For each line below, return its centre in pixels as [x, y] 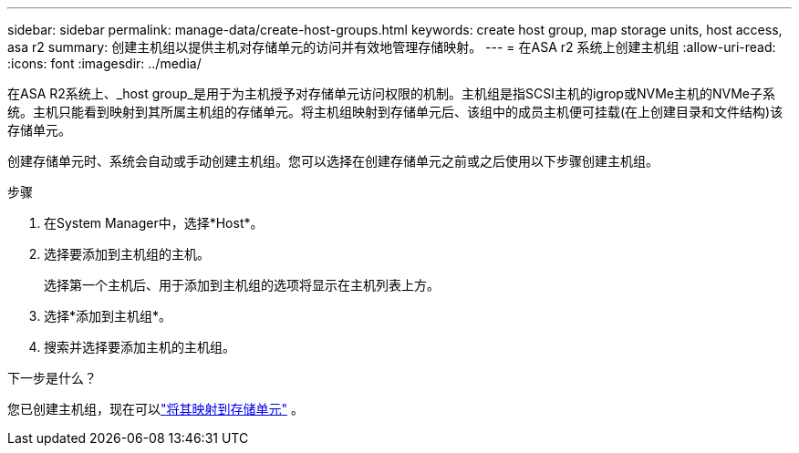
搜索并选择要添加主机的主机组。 [140, 347]
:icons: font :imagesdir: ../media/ [104, 63]
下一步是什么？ [52, 378]
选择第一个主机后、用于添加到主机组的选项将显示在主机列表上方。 [242, 285]
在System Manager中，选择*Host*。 [154, 223]
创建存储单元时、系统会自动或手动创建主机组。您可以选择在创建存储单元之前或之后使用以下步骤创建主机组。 [333, 161]
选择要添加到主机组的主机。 [127, 254]
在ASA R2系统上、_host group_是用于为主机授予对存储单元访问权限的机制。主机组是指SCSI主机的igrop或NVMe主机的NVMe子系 [391, 93]
